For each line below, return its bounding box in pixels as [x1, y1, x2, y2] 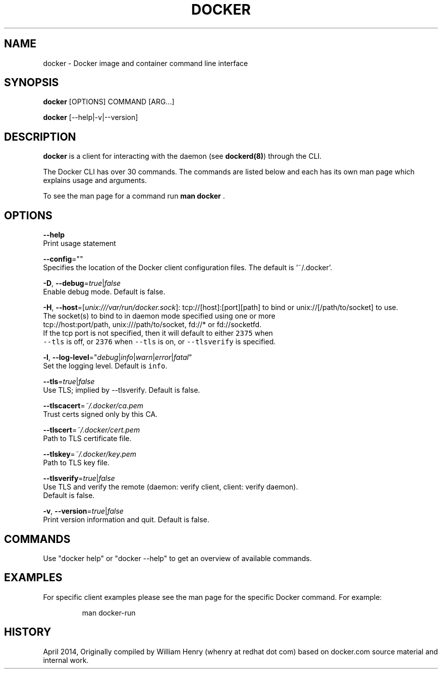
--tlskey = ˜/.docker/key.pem [43, 450, 137, 459]
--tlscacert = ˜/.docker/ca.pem [43, 401, 144, 410]
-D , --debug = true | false [43, 279, 121, 288]
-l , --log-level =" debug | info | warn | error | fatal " [43, 353, 192, 362]
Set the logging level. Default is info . [43, 361, 168, 371]
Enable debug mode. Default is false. [43, 287, 165, 296]
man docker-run [82, 608, 136, 617]
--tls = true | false [43, 377, 95, 386]
